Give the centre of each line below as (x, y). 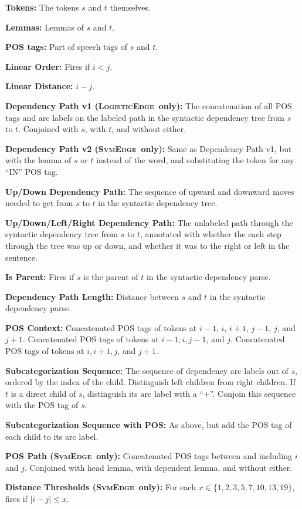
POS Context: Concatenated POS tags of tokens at (101, 327)
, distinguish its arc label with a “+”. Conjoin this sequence (189, 393)
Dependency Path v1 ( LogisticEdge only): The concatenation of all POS (149, 105)
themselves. (130, 7)
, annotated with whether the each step (211, 234)
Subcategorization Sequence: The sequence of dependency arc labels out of (147, 370)
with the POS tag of (42, 405)
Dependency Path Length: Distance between (92, 296)
